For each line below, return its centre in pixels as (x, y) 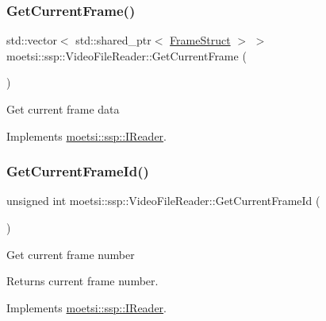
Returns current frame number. (82, 281)
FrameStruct (200, 40)
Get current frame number (71, 254)
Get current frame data (63, 109)
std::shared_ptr (113, 40)
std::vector (32, 40)
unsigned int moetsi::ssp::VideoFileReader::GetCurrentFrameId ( (163, 201)
